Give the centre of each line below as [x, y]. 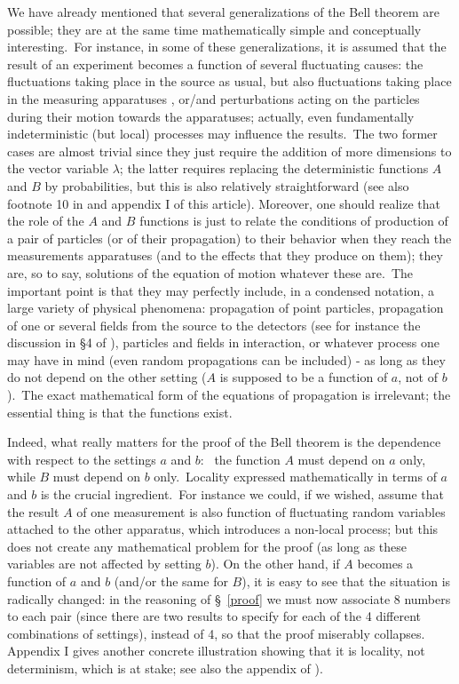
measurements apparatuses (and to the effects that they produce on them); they [225, 255]
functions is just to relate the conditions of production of [294, 221]
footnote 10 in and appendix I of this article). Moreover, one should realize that [224, 203]
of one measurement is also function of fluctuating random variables [261, 511]
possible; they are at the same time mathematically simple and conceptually [214, 29]
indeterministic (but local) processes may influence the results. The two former [222, 134]
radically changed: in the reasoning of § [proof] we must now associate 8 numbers [229, 598]
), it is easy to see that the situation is [346, 581]
